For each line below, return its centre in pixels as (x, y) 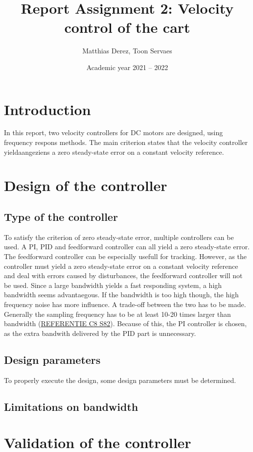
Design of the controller (86, 185)
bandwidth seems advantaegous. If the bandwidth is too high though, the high (121, 295)
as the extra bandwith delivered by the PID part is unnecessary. (100, 333)
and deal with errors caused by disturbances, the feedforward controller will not (123, 275)
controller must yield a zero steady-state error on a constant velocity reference (121, 266)
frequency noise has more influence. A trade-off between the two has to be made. (125, 304)
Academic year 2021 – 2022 (127, 67)
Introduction (47, 109)
